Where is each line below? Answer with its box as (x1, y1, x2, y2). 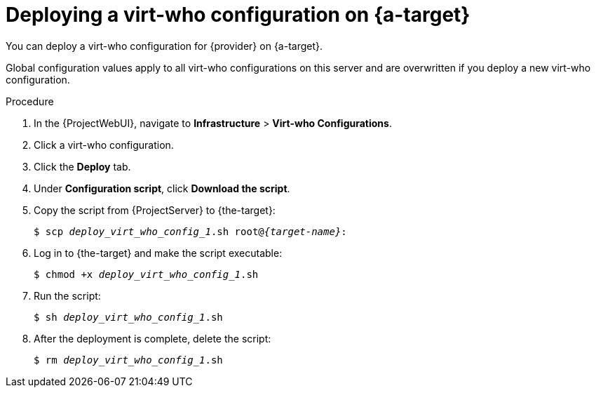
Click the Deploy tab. (34, 160, 131, 173)
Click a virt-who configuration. (34, 138, 174, 151)
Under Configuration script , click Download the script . (34, 182, 290, 194)
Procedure (6, 95, 54, 107)
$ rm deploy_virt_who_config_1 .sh (34, 354, 223, 366)
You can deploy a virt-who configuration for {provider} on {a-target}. (6, 39, 323, 52)
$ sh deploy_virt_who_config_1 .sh (34, 311, 223, 323)
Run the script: (34, 289, 101, 302)
